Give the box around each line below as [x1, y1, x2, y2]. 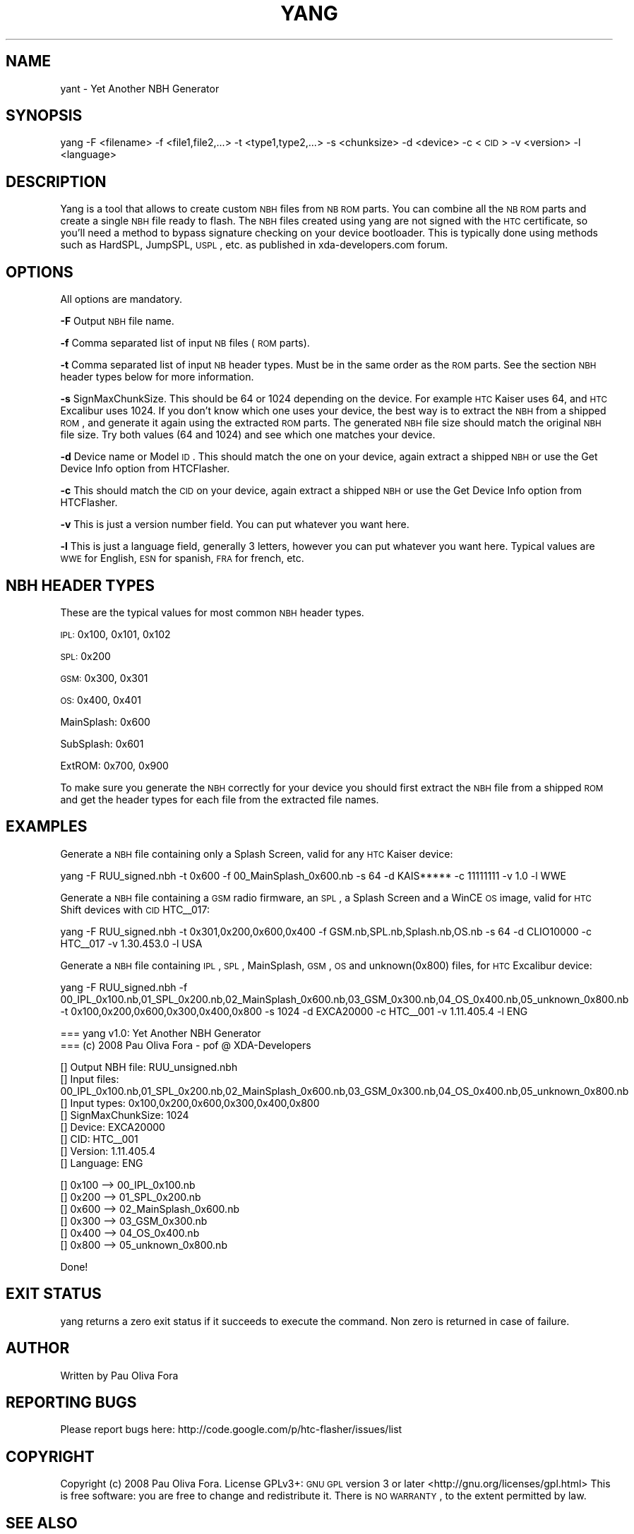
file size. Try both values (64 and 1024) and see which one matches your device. [60, 429, 436, 441]
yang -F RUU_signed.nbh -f [60, 981, 188, 993]
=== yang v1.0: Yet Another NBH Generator [60, 1026, 261, 1039]
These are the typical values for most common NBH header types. [60, 606, 364, 618]
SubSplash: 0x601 [60, 737, 144, 750]
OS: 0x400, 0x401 [60, 693, 141, 706]
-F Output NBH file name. [60, 315, 174, 328]
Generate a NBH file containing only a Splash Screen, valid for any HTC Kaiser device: [60, 847, 453, 860]
